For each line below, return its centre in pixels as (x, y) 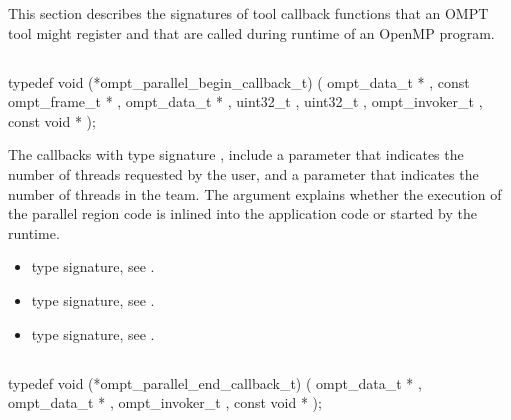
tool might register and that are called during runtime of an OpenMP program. (251, 32)
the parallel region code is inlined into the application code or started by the (242, 213)
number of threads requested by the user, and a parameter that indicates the (243, 173)
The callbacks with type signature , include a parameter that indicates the (236, 154)
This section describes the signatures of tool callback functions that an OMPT (248, 13)
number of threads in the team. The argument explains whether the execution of (255, 193)
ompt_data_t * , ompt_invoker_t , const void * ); (165, 402)
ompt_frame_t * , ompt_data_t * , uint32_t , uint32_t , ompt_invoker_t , (245, 101)
